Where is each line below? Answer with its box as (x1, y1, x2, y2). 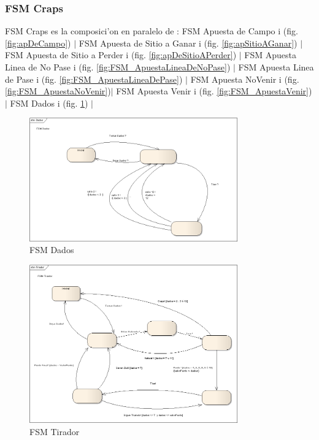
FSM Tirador (29, 425, 80, 438)
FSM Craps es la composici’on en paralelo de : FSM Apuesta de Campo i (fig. (5, 25, 298, 37)
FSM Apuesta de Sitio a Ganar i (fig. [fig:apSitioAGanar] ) (79, 36, 298, 49)
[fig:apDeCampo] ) (5, 36, 71, 49)
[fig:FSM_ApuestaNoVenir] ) (5, 85, 111, 97)
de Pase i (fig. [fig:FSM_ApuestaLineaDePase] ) (5, 72, 183, 85)
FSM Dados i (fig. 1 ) (10, 96, 88, 109)
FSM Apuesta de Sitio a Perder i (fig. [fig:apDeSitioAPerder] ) (5, 48, 237, 61)
